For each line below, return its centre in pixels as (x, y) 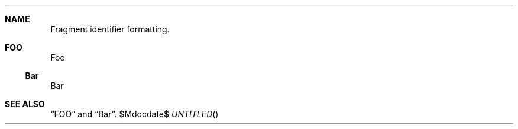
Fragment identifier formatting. (110, 29)
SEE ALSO (25, 104)
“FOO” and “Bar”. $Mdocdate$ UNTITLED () (135, 114)
